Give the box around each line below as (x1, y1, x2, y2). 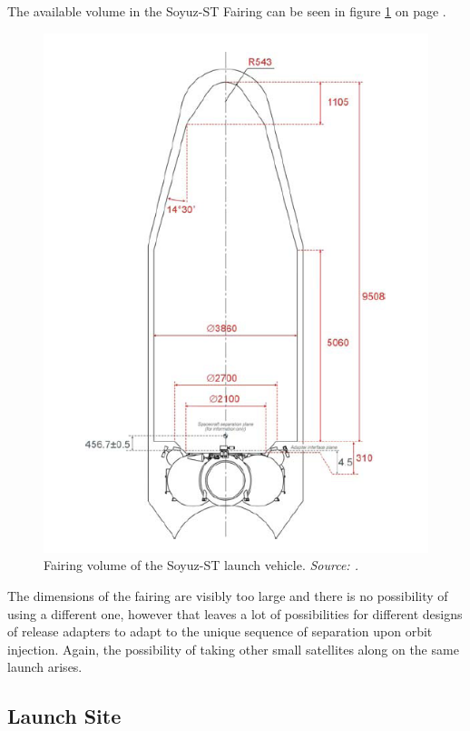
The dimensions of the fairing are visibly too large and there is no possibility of (7, 586, 448, 605)
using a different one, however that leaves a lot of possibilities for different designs (7, 604, 463, 623)
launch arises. (7, 657, 83, 676)
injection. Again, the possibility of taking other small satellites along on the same (7, 639, 459, 658)
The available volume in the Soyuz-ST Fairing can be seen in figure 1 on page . (7, 2, 446, 20)
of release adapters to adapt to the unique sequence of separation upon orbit (7, 622, 433, 641)
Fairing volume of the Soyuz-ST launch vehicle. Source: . (44, 556, 358, 575)
